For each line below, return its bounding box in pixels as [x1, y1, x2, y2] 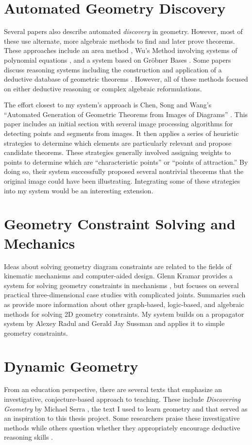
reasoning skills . [4, 432, 53, 442]
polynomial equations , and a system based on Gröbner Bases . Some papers [4, 54, 231, 65]
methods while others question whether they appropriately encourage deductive [4, 422, 240, 432]
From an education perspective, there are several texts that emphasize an [4, 384, 222, 394]
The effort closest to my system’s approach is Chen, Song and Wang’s [4, 100, 212, 110]
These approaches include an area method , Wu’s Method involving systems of [4, 45, 237, 55]
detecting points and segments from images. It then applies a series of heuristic [4, 128, 239, 138]
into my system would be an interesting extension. [4, 185, 153, 195]
